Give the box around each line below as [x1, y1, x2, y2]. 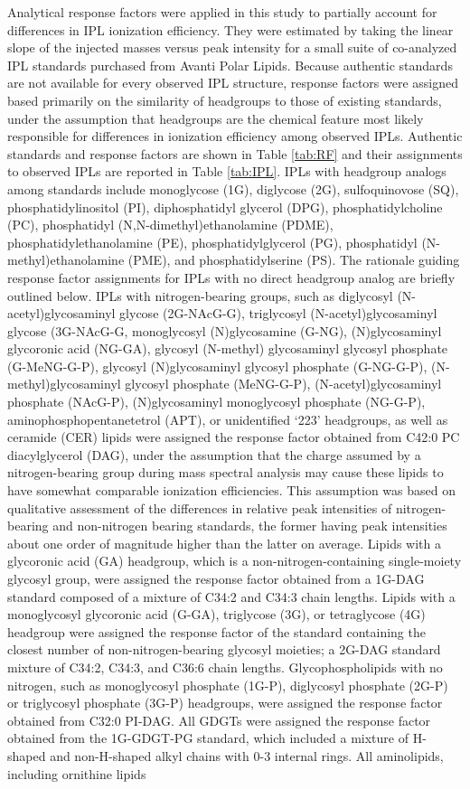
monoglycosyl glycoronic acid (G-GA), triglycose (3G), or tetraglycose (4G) [7, 605, 426, 624]
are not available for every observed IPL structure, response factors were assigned [7, 73, 459, 92]
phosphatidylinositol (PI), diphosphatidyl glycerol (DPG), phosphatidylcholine [7, 197, 443, 216]
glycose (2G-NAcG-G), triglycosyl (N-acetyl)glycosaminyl [119, 304, 437, 323]
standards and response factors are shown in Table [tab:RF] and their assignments [7, 144, 463, 163]
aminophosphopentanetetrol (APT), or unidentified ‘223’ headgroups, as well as [7, 409, 448, 428]
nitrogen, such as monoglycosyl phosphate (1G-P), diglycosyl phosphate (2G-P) [7, 675, 448, 694]
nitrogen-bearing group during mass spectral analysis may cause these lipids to [7, 463, 444, 482]
